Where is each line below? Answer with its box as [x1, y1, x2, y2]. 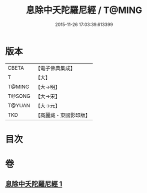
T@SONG [7, 92, 31, 99]
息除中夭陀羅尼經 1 [5, 180, 62, 188]
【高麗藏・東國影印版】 [35, 111, 91, 118]
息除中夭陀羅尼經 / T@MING [25, 5, 142, 16]
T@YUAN [7, 102, 30, 109]
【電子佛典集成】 [35, 65, 76, 72]
